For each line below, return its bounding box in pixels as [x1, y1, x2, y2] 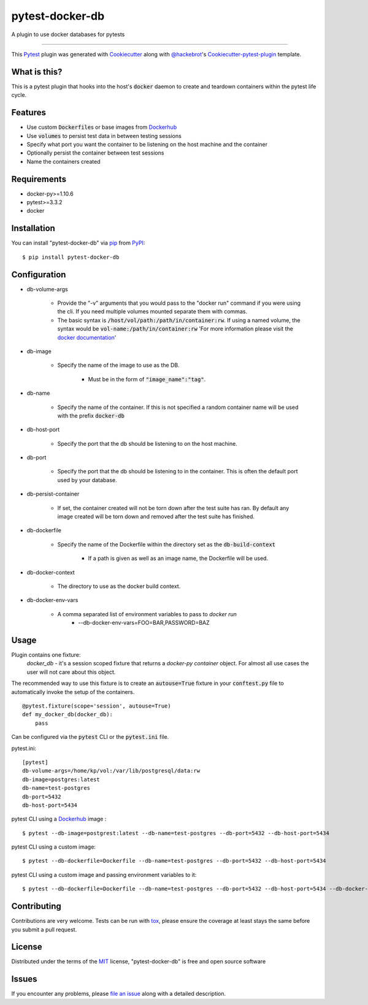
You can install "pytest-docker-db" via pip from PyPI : [11, 239, 145, 246]
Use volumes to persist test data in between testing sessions [26, 132, 182, 139]
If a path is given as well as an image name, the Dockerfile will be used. [88, 555, 269, 562]
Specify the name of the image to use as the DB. [57, 362, 180, 369]
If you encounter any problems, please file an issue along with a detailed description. [11, 990, 226, 998]
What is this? [11, 66, 63, 77]
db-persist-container [26, 491, 80, 498]
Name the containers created [26, 158, 101, 165]
